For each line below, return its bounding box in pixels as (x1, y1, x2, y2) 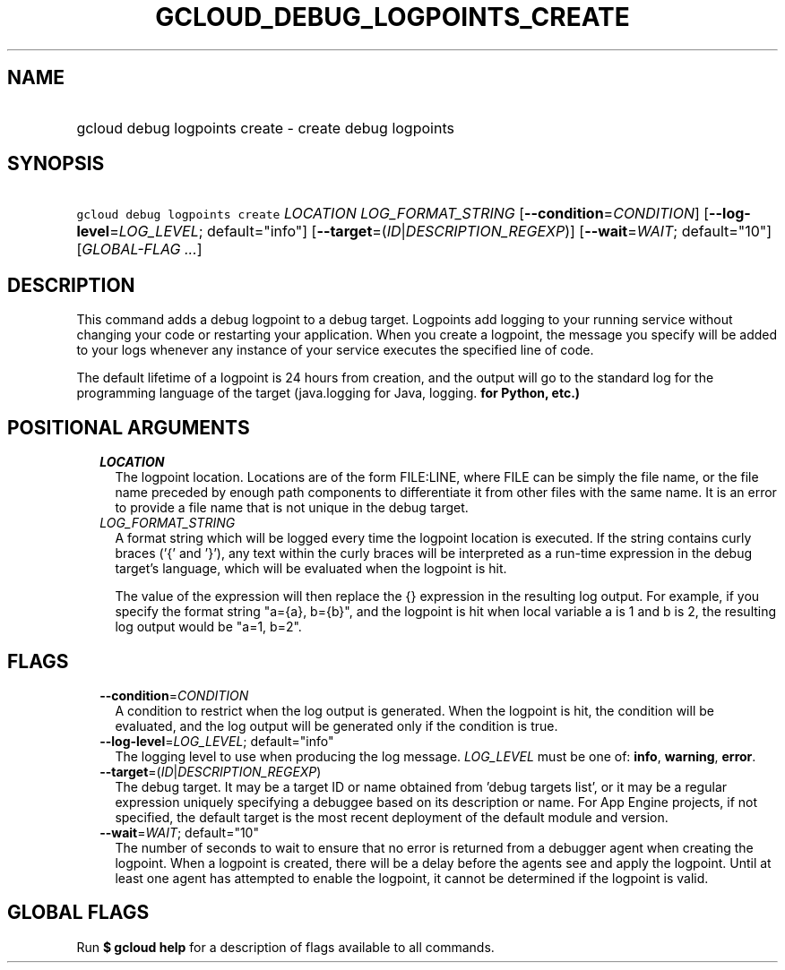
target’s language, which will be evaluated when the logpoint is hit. (115, 561, 507, 577)
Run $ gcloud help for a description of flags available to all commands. (76, 939, 495, 955)
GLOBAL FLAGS (7, 901, 150, 924)
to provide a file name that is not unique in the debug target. (115, 500, 469, 516)
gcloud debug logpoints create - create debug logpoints (76, 118, 454, 137)
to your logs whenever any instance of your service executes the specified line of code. (76, 342, 594, 358)
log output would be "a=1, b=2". (115, 619, 302, 635)
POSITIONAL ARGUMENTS (7, 416, 250, 439)
